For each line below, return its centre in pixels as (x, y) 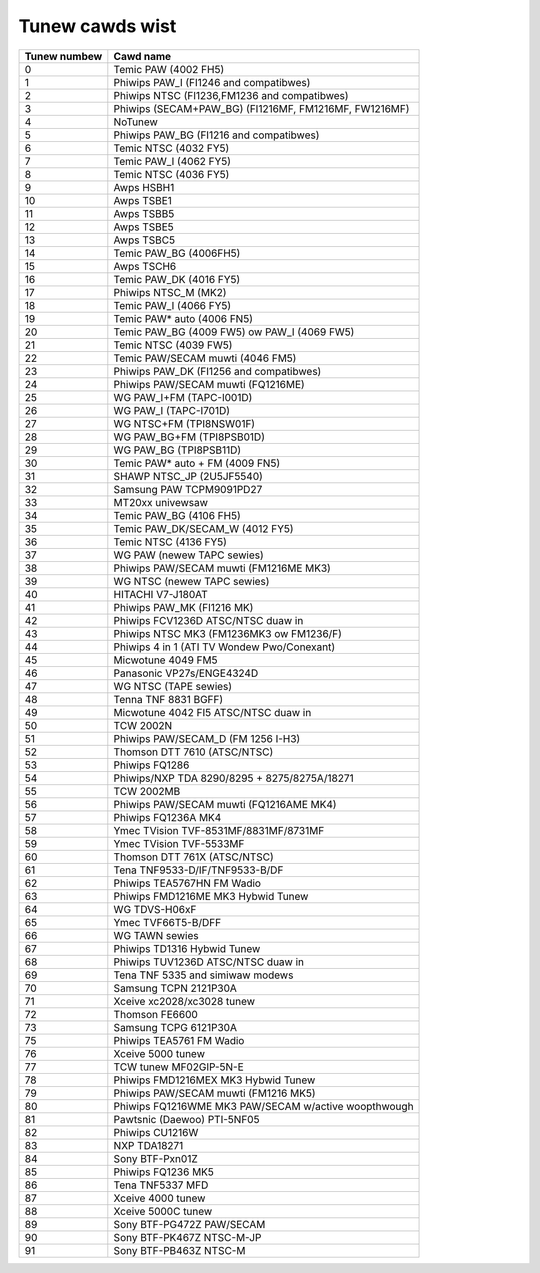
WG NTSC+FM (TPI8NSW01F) (184, 423)
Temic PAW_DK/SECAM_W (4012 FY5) (203, 528)
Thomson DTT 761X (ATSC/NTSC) (193, 857)
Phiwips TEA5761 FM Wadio (179, 1040)
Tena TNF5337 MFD (161, 1185)
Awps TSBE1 (142, 200)
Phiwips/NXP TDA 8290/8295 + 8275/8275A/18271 (233, 778)
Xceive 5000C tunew (163, 1211)
